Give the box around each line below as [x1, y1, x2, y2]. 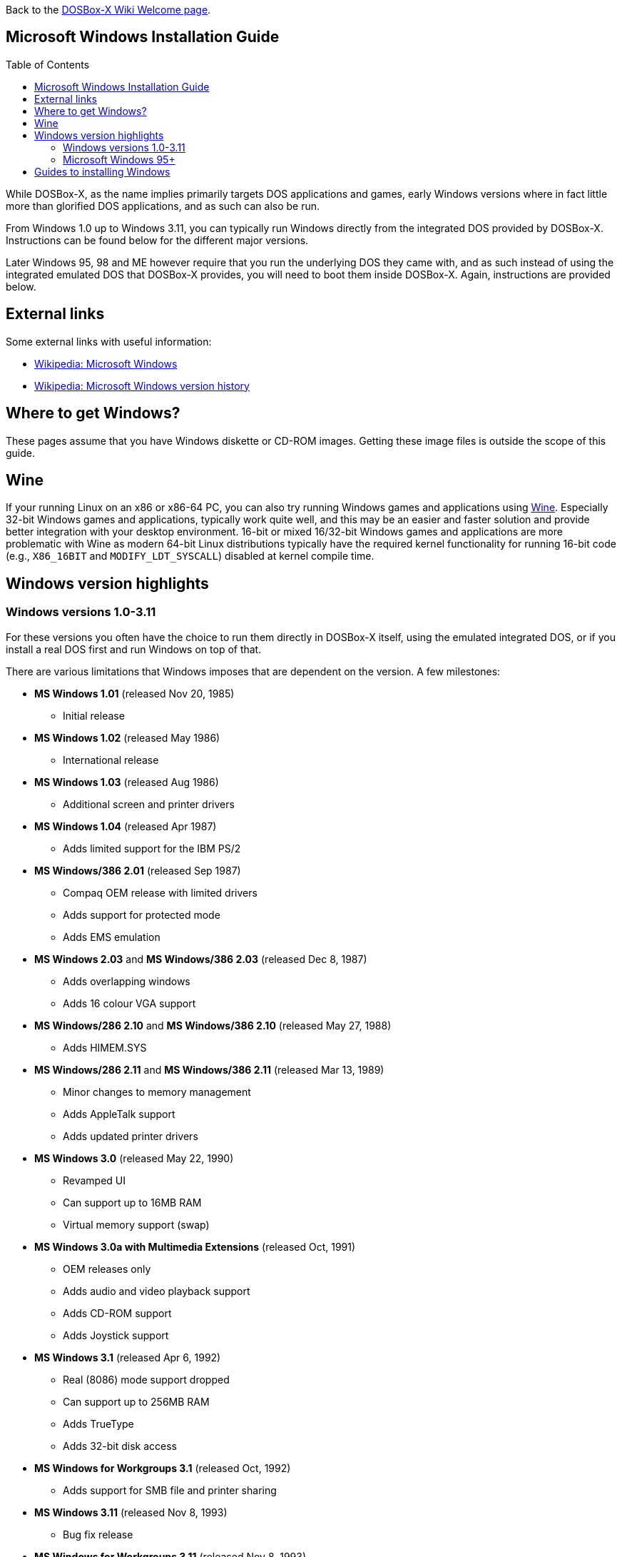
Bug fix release [63, 1528, 133, 1541]
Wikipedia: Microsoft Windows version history [34, 379, 250, 392]
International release [63, 753, 159, 766]
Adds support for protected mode [63, 908, 220, 921]
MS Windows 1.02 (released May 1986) [34, 731, 220, 744]
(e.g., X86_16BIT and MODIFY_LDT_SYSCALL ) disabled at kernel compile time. [6, 550, 374, 563]
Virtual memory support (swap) [63, 1218, 210, 1231]
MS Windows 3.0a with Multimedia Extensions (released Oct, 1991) [34, 1240, 356, 1253]
